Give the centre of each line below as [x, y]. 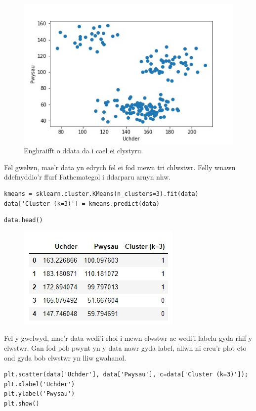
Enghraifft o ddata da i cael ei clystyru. [84, 151]
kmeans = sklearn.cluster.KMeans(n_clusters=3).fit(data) [101, 194]
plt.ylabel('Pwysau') [40, 394]
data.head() [23, 220]
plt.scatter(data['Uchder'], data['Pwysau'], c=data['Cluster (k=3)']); [126, 375]
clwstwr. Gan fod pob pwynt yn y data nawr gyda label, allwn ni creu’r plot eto [125, 348]
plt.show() [22, 403]
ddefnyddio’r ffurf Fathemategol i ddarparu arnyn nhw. [87, 177]
